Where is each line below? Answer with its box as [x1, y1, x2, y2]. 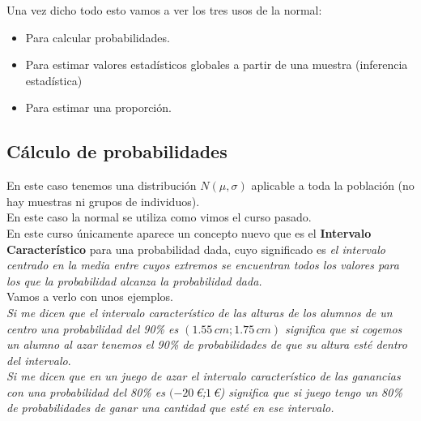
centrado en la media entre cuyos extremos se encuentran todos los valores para [6, 256, 399, 273]
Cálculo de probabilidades [6, 139, 228, 164]
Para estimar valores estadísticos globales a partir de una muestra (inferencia [25, 56, 408, 73]
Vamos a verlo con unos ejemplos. [6, 288, 173, 305]
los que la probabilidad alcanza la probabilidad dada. [6, 272, 262, 289]
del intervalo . [6, 351, 71, 368]
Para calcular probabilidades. [25, 28, 170, 45]
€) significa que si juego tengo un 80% [213, 383, 402, 400]
